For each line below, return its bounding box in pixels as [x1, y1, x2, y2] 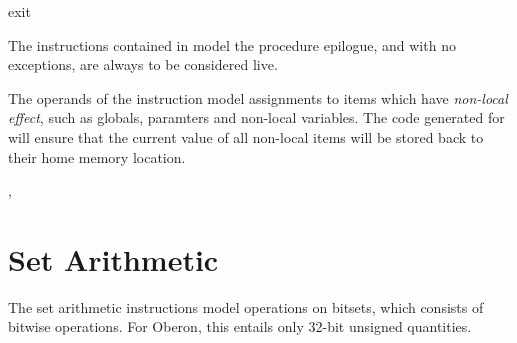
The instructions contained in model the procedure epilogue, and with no [8, 34, 456, 55]
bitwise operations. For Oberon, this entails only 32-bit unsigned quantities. [8, 316, 472, 337]
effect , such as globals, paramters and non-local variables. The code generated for [8, 107, 505, 128]
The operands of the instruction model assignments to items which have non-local [8, 87, 508, 108]
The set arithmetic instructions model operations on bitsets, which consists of [8, 296, 484, 317]
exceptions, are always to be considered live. [8, 54, 278, 75]
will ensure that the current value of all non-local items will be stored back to [8, 126, 484, 147]
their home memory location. [8, 146, 186, 167]
